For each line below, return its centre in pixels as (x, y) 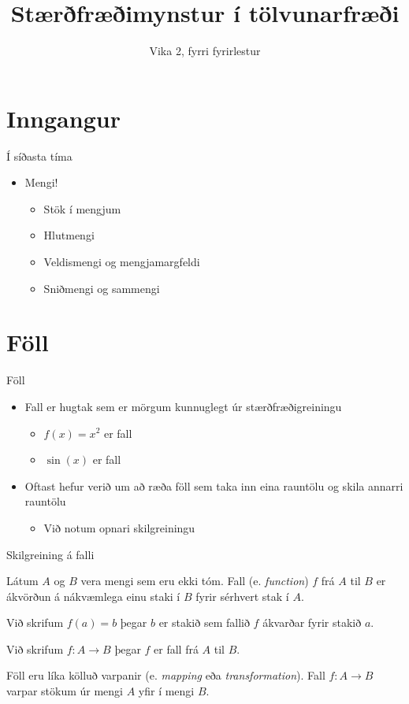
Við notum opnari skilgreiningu (119, 527)
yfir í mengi (166, 691)
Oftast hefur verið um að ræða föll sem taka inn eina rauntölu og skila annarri (214, 485)
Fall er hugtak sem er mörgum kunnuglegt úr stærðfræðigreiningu (183, 406)
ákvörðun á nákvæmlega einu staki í (93, 596)
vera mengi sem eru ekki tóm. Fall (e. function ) (195, 581)
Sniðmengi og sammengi (102, 288)
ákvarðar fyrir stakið (312, 622)
